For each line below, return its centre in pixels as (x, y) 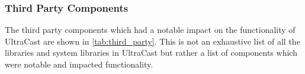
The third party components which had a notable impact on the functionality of (150, 30)
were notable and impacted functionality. (79, 64)
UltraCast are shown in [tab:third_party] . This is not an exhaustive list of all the (152, 41)
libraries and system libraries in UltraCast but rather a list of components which (151, 53)
